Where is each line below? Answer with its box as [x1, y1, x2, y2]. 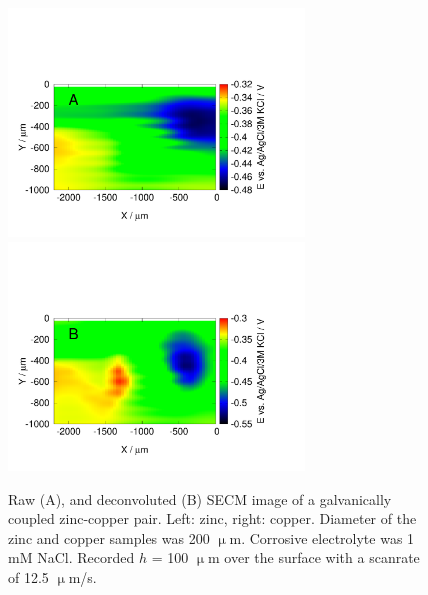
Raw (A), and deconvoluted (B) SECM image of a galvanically [8, 488, 392, 509]
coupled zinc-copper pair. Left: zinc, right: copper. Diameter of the [8, 508, 417, 529]
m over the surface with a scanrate [208, 547, 420, 568]
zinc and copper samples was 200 [8, 527, 210, 548]
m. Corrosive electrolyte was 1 [229, 527, 415, 548]
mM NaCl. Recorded [8, 547, 135, 568]
